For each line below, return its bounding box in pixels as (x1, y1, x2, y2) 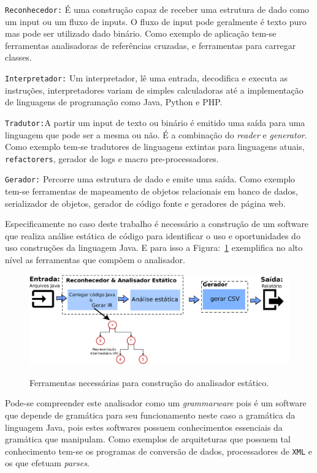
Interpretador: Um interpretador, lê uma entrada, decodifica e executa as (5, 72, 288, 84)
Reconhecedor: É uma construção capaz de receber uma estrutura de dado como (5, 3, 310, 15)
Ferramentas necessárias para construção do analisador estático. (29, 376, 269, 389)
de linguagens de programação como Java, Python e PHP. (5, 95, 223, 108)
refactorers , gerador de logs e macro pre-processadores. (5, 152, 219, 165)
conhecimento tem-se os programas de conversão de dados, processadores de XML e (5, 444, 312, 457)
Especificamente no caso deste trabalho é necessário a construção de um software (5, 217, 309, 230)
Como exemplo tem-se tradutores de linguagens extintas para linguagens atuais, (5, 140, 305, 153)
